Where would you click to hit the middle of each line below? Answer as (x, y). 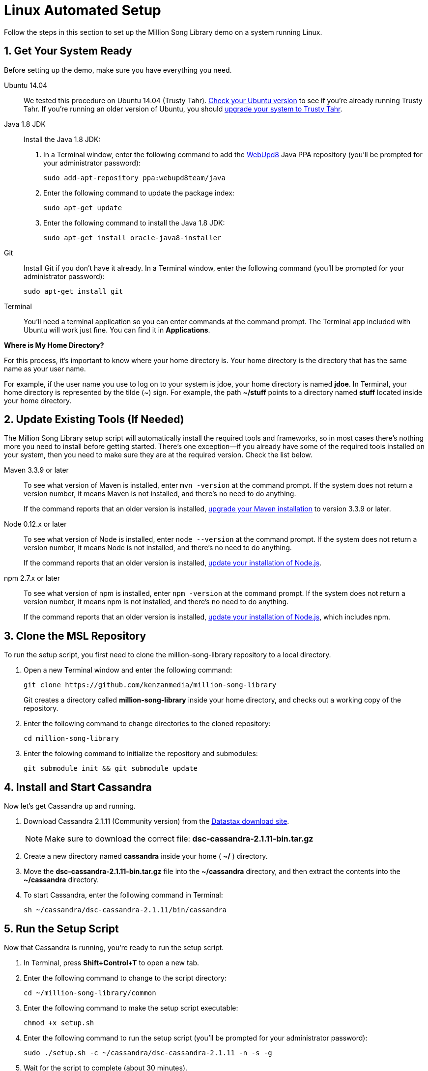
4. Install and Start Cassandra (78, 787)
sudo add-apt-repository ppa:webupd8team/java (134, 178)
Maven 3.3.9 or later (36, 470)
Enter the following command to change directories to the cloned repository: (147, 724)
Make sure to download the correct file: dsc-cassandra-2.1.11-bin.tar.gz (179, 839)
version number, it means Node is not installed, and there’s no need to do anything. (158, 548)
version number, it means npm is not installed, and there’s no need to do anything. (156, 602)
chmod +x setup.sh (59, 1023)
